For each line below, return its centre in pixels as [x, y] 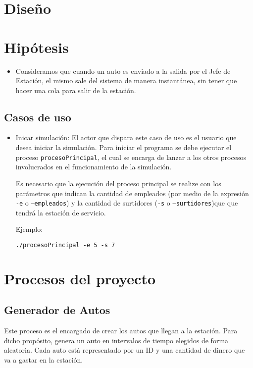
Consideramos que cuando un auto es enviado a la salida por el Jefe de [123, 71]
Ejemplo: [29, 229]
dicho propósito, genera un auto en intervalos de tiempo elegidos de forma [116, 340]
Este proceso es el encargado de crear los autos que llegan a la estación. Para [121, 331]
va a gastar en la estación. [44, 359]
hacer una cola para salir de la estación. [76, 90]
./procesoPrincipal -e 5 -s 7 [65, 245]
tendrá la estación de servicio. [61, 212]
